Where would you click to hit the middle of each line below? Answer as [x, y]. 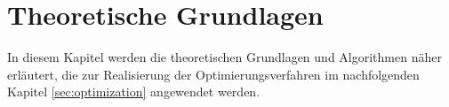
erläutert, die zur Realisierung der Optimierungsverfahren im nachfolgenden [213, 74]
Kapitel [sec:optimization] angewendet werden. [134, 92]
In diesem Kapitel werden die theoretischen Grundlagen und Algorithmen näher [224, 57]
